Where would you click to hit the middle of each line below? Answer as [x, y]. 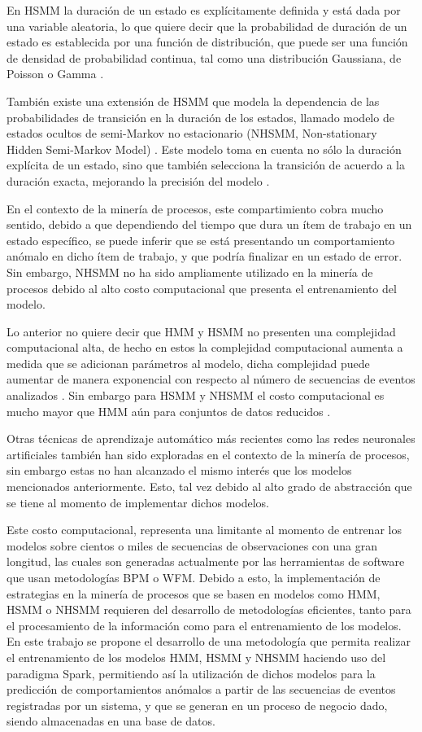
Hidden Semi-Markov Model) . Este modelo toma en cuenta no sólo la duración [204, 149]
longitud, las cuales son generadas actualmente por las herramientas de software [206, 561]
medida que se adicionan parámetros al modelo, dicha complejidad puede [188, 363]
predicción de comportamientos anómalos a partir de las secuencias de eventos [201, 689]
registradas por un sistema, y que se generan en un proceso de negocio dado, [197, 705]
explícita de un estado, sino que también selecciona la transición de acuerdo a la [206, 165]
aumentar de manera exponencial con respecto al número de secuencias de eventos [211, 379]
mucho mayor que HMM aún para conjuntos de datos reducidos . [169, 411]
